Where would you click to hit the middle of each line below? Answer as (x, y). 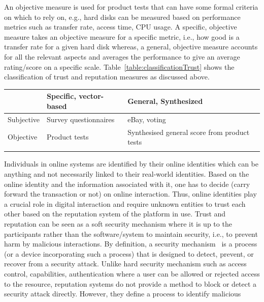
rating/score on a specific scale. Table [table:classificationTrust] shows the (119, 66)
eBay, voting (147, 119)
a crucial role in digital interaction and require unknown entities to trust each (125, 203)
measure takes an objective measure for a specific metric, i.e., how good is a (122, 36)
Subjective (24, 119)
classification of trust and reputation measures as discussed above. (107, 77)
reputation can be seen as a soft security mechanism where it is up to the (118, 224)
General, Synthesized (165, 101)
